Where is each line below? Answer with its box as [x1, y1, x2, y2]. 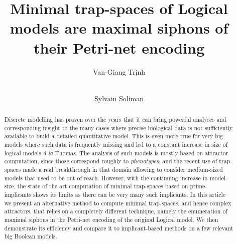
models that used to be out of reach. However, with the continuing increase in [4, 173, 208, 182]
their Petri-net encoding [33, 37, 205, 58]
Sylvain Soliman [94, 93, 144, 103]
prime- [190, 182, 207, 190]
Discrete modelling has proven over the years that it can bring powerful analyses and [4, 115, 226, 124]
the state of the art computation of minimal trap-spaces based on [17, 182, 188, 190]
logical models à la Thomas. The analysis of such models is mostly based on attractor [4, 148, 228, 157]
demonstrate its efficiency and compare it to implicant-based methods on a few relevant [4, 223, 233, 232]
